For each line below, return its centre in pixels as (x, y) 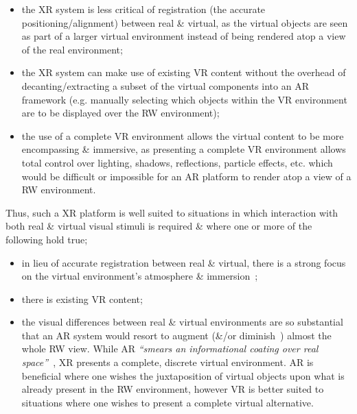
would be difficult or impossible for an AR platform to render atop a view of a (186, 176)
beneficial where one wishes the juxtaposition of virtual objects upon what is (183, 375)
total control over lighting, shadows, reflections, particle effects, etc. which (177, 162)
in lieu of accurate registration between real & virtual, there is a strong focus (184, 262)
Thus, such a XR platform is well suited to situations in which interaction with (172, 212)
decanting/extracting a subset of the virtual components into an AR (165, 85)
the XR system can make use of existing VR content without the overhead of (184, 72)
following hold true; (47, 239)
